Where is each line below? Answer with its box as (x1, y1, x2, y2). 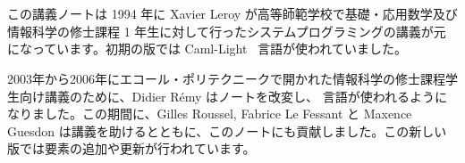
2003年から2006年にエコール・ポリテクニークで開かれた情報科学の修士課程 (7, 69, 445, 87)
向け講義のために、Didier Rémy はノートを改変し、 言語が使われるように (19, 86, 448, 105)
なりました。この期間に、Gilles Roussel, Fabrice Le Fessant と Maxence (7, 104, 412, 123)
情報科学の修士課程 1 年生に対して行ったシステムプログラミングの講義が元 (7, 21, 446, 40)
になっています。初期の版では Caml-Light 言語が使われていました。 (7, 39, 407, 58)
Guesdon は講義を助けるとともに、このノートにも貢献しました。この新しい (7, 121, 447, 140)
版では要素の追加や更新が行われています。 (7, 139, 256, 158)
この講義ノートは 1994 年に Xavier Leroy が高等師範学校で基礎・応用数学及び (7, 4, 458, 23)
